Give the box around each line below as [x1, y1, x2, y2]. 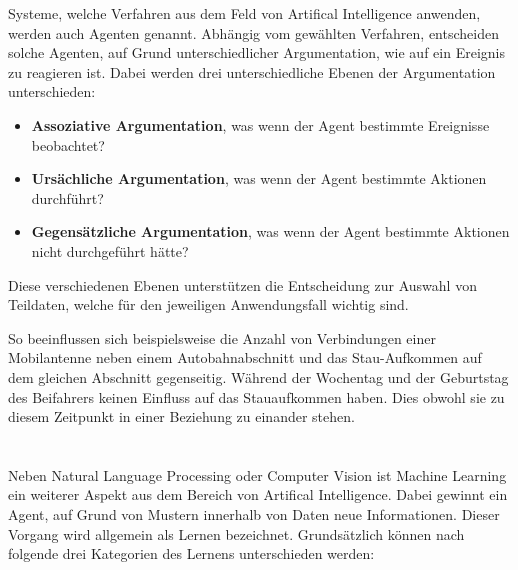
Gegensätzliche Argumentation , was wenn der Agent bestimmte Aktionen [31, 221, 510, 242]
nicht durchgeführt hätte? [31, 240, 189, 261]
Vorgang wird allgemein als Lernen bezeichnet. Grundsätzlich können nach [8, 523, 465, 544]
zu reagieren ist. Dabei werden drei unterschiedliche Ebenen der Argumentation [8, 61, 496, 82]
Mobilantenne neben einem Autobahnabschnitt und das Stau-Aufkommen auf [8, 347, 482, 368]
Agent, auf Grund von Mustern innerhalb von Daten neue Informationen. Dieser [8, 504, 500, 525]
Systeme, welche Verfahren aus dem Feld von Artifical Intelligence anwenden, [8, 3, 481, 23]
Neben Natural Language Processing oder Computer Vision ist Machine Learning [8, 464, 507, 485]
